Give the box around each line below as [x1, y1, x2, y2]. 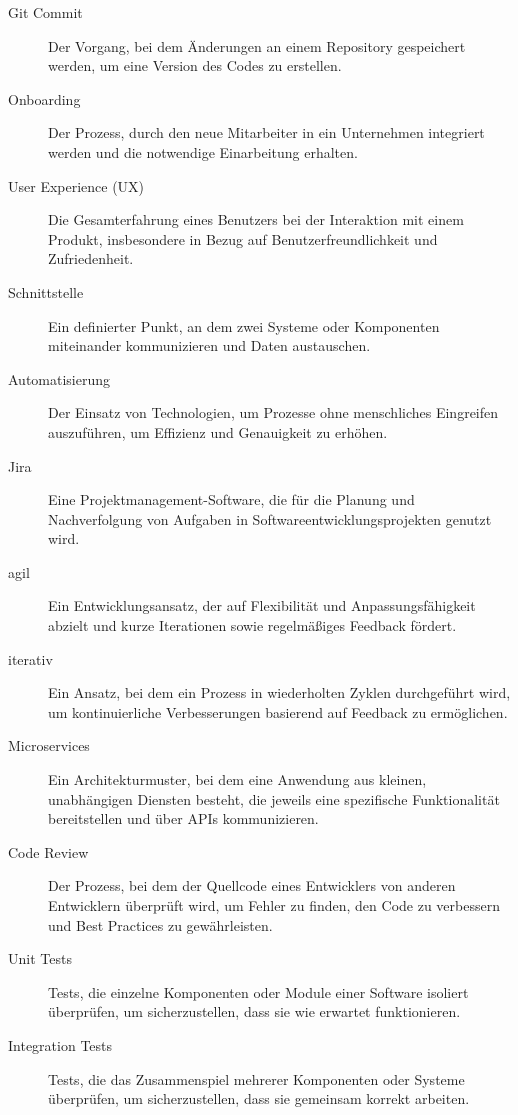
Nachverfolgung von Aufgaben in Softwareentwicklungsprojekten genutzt [48, 508, 492, 529]
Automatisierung [8, 368, 111, 389]
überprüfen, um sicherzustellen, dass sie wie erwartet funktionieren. [48, 1001, 461, 1022]
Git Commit [8, 2, 83, 22]
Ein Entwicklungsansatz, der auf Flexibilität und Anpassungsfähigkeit [48, 595, 476, 616]
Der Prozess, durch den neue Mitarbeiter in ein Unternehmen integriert [48, 122, 485, 143]
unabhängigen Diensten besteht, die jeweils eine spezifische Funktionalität [48, 788, 500, 809]
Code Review [8, 841, 89, 862]
